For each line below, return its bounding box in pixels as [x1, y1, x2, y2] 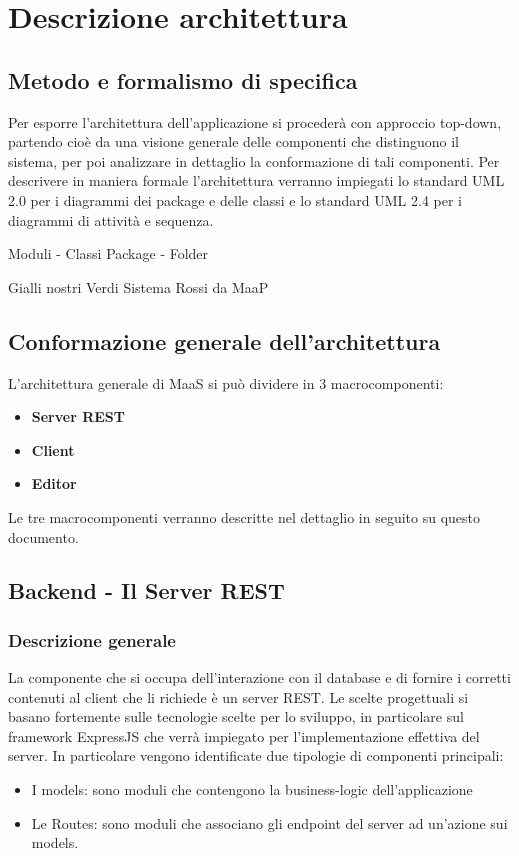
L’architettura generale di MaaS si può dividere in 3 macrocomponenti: [8, 372, 444, 393]
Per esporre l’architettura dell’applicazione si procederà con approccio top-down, [8, 111, 502, 132]
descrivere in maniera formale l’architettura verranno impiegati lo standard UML [8, 170, 505, 191]
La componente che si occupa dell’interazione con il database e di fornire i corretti [8, 667, 511, 688]
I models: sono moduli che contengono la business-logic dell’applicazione [31, 779, 473, 800]
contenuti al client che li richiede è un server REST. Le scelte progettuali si [8, 686, 469, 707]
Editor [31, 473, 77, 494]
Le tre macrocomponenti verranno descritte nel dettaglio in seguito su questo [8, 506, 481, 527]
